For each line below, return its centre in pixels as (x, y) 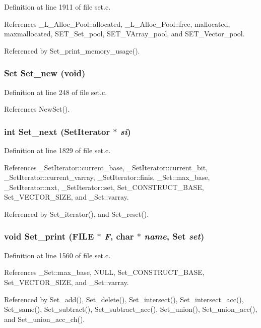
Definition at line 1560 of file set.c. (57, 255)
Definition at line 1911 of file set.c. (57, 7)
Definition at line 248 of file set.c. (56, 92)
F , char (119, 236)
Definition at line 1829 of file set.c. (57, 150)
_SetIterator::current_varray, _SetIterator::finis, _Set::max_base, (107, 177)
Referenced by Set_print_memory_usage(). (72, 50)
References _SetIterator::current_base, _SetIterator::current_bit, (106, 167)
